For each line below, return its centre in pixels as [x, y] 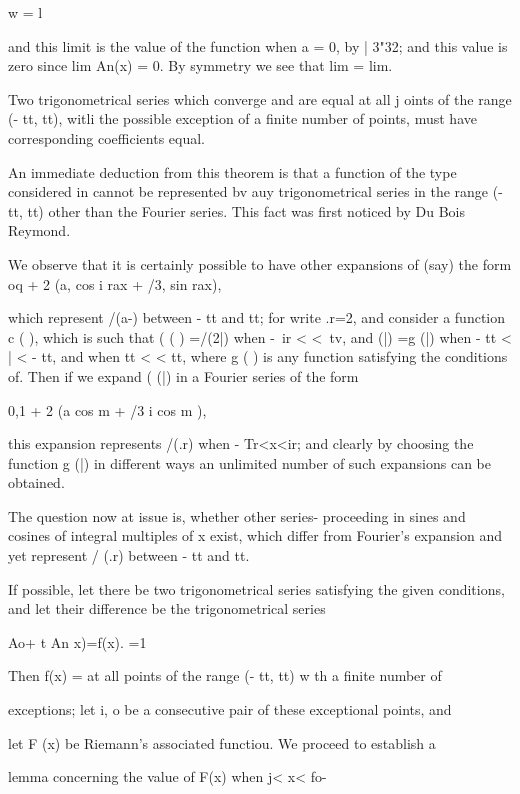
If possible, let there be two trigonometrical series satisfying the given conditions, [256, 588]
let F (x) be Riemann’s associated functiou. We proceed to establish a [222, 742]
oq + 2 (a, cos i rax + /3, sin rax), [115, 283]
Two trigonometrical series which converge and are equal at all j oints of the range [260, 98]
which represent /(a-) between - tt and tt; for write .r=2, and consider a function [256, 317]
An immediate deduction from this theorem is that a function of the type [232, 171]
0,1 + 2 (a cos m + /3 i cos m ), [107, 409]
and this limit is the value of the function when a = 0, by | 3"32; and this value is [258, 45]
